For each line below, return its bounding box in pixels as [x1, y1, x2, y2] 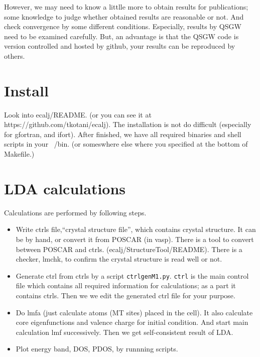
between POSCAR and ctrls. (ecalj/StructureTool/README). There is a [16, 244, 242, 254]
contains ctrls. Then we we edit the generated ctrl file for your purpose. [16, 290, 235, 300]
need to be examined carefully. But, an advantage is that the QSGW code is [4, 31, 239, 41]
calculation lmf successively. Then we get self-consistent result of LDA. [16, 326, 233, 337]
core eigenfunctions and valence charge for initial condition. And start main [16, 317, 248, 327]
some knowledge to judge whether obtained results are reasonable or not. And [4, 11, 244, 22]
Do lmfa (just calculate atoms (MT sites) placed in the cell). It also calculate [16, 307, 253, 317]
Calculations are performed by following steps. [4, 207, 147, 217]
